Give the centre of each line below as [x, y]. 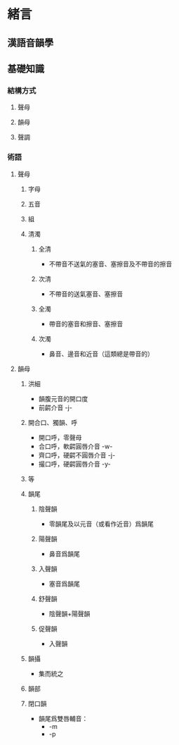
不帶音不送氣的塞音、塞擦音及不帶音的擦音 [111, 264]
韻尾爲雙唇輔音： [63, 718]
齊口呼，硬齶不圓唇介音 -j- [77, 455]
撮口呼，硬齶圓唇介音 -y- [74, 464]
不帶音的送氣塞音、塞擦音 [86, 294]
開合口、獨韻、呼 [53, 422]
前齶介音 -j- [55, 407]
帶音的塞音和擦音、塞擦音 [86, 324]
